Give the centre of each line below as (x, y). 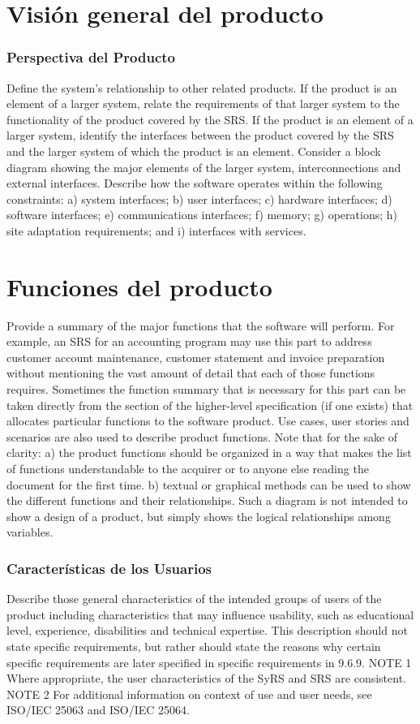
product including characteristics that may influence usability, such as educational (210, 614)
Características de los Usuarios (109, 568)
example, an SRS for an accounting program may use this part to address (189, 341)
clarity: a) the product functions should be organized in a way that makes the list (209, 452)
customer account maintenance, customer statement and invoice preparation (196, 357)
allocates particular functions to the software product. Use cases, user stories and (208, 421)
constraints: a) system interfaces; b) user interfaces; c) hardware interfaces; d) (199, 198)
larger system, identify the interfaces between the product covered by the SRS (200, 135)
